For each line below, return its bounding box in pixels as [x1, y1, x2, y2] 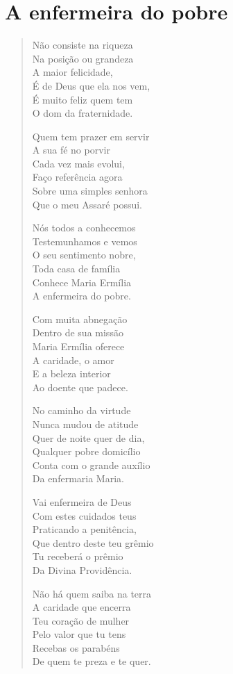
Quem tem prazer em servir [32, 129, 150, 143]
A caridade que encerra [32, 600, 131, 614]
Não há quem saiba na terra [32, 586, 152, 600]
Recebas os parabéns [32, 640, 120, 655]
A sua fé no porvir [32, 142, 110, 157]
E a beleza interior [32, 366, 111, 381]
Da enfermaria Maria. [32, 471, 124, 486]
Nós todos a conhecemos [32, 220, 136, 235]
